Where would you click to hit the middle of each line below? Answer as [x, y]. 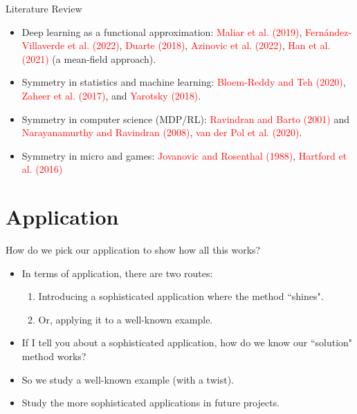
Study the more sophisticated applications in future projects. [151, 403]
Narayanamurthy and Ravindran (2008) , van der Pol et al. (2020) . [162, 132]
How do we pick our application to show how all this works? [133, 250]
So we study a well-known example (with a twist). [128, 379]
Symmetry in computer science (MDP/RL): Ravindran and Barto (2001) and [185, 119]
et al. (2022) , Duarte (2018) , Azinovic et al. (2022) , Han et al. [199, 45]
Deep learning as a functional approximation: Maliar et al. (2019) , [162, 31]
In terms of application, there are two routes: [117, 273]
